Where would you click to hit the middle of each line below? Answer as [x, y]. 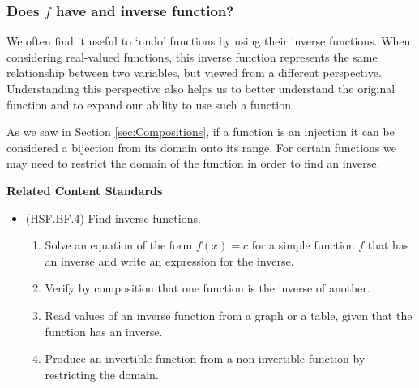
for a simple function [303, 245]
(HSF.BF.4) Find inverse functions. [113, 217]
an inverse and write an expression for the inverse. [169, 260]
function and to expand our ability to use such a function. [150, 104]
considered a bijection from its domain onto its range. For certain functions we [201, 147]
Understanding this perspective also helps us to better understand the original [201, 88]
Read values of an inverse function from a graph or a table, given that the [229, 315]
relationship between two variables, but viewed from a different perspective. [194, 72]
